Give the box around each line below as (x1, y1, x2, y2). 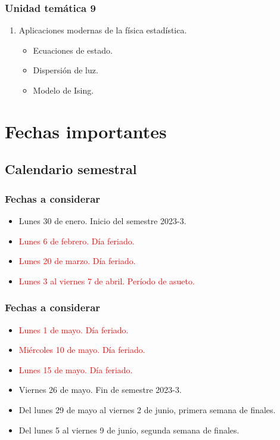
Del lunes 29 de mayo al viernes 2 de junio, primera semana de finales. (18, 403, 276, 416)
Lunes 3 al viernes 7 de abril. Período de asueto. (18, 274, 195, 287)
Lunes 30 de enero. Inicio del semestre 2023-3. (18, 214, 186, 227)
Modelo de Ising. (33, 84, 94, 96)
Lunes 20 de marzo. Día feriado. (18, 255, 136, 267)
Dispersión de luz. (33, 64, 98, 76)
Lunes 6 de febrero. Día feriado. (18, 234, 135, 247)
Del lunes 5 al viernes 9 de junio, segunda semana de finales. (18, 423, 239, 436)
